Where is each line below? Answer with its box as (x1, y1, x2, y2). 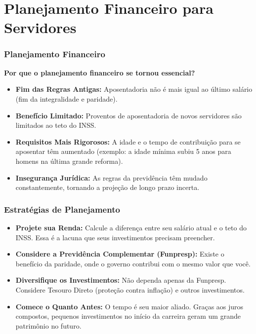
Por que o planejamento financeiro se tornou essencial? (4, 67, 195, 77)
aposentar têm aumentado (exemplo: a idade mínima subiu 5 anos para (15, 146, 231, 156)
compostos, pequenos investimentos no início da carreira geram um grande (15, 311, 241, 321)
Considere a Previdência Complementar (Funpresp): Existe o (15, 249, 224, 259)
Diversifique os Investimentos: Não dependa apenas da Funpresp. (15, 275, 226, 285)
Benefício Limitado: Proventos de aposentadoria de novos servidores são (15, 110, 242, 120)
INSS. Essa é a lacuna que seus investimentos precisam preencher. (15, 232, 215, 242)
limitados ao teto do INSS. (15, 120, 96, 130)
